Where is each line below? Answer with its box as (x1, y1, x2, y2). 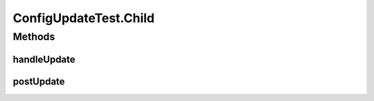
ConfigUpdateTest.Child (12, 10, 155, 26)
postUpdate (12, 75, 65, 87)
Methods (12, 30, 55, 43)
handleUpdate (12, 53, 75, 65)
